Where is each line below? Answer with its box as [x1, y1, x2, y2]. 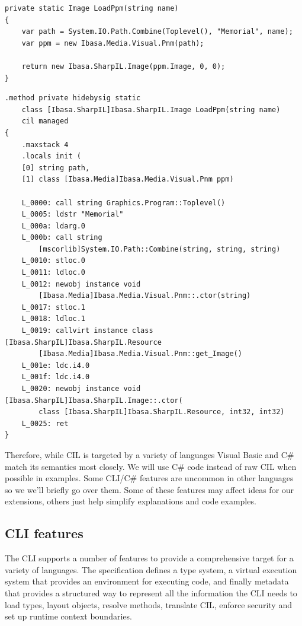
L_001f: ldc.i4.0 [21, 373, 90, 382]
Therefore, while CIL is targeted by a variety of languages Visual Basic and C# [5, 448, 294, 460]
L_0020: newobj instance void [21, 385, 141, 393]
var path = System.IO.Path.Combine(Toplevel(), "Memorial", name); [21, 27, 293, 36]
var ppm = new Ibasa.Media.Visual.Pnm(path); [21, 39, 204, 47]
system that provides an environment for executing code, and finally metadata [5, 575, 289, 587]
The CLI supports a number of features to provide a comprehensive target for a [5, 552, 294, 564]
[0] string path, [21, 163, 90, 172]
